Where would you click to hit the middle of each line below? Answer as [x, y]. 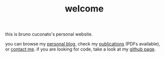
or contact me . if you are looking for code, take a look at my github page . [80, 49]
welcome [84, 9]
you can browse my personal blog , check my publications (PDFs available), [83, 44]
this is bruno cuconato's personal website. [49, 34]
